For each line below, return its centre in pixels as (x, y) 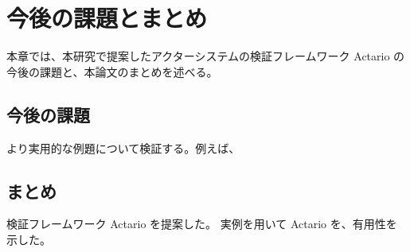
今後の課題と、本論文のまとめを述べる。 (112, 71)
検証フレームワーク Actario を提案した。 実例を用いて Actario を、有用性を (202, 224)
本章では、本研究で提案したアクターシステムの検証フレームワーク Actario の (206, 56)
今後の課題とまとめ (107, 18)
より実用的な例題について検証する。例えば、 (123, 147)
